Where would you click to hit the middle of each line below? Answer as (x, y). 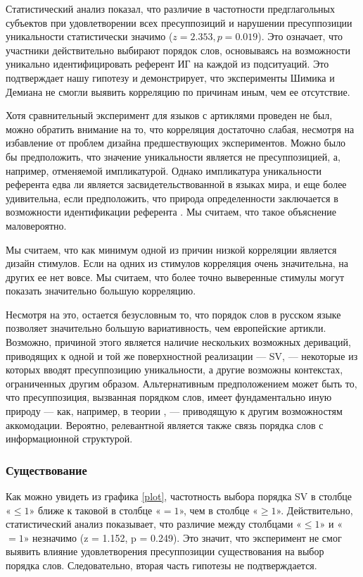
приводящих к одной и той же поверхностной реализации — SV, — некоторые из (182, 355)
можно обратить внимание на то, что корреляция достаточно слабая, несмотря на (180, 129)
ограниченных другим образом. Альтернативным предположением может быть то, (181, 383)
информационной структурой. (69, 439)
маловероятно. (36, 225)
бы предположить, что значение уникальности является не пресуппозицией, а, (173, 156)
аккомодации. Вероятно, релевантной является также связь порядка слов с (165, 424)
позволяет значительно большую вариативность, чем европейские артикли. (166, 328)
